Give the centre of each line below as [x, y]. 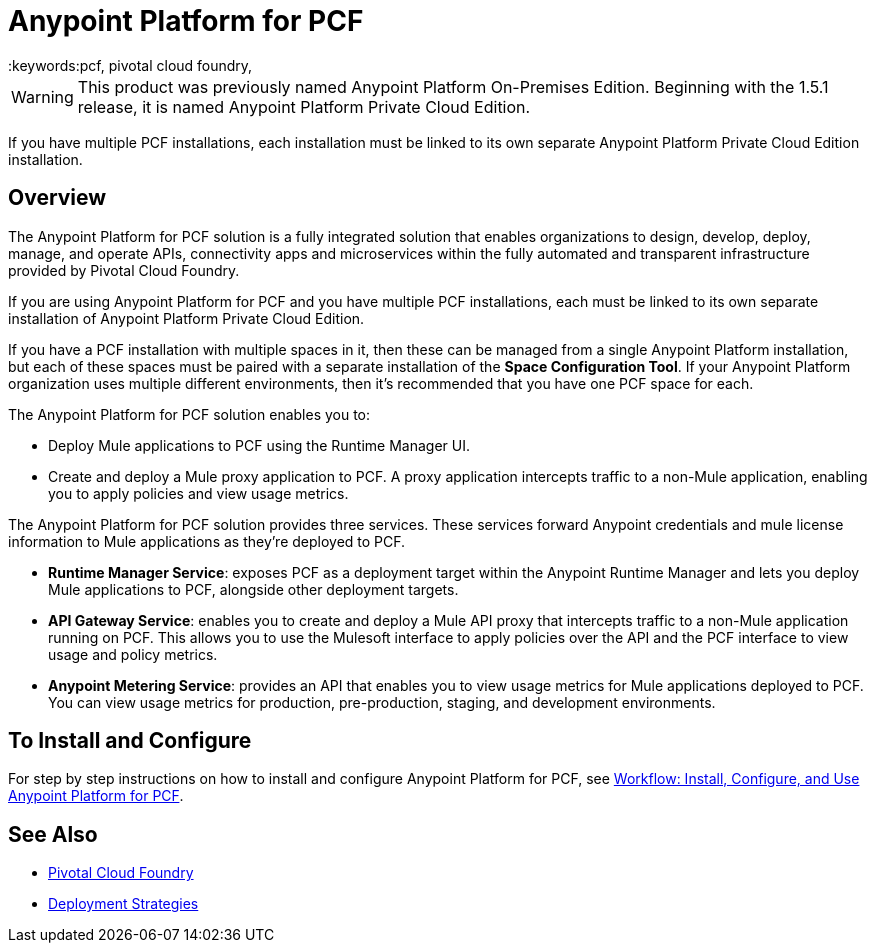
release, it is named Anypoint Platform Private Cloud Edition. [304, 106]
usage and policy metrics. [133, 654]
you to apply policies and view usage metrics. [198, 493]
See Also [53, 834]
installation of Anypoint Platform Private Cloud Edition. [186, 318]
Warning [42, 96]
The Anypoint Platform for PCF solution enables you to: [189, 414]
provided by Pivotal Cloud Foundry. [124, 270]
